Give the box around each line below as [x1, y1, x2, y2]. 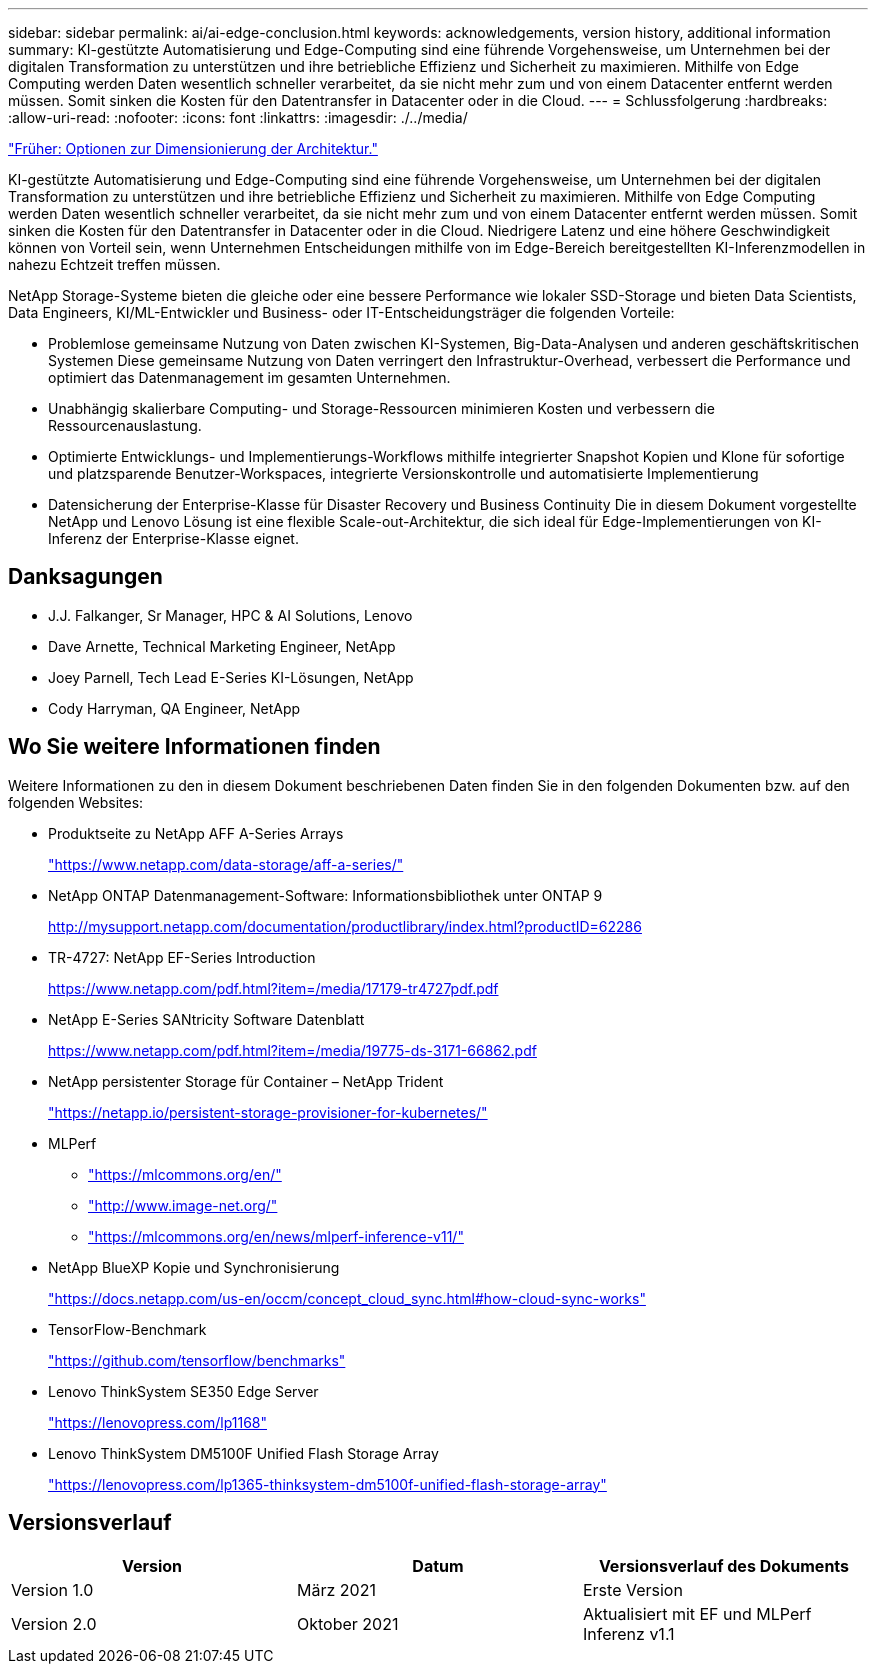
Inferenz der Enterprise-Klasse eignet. [48, 530, 299, 547]
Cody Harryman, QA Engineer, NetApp [48, 699, 301, 717]
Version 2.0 [11, 1613, 97, 1634]
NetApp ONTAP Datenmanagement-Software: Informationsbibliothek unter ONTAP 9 [48, 886, 603, 904]
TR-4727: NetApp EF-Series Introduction [48, 948, 316, 966]
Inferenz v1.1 [582, 1623, 675, 1644]
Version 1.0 [11, 1579, 94, 1600]
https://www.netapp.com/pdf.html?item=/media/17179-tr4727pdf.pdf [48, 979, 499, 997]
